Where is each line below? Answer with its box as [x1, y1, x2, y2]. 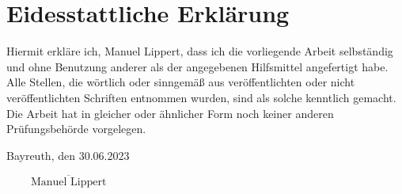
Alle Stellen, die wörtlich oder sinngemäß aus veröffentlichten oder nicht [6, 74, 355, 90]
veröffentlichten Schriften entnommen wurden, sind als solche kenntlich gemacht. [6, 89, 396, 105]
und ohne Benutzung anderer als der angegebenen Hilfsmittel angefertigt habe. [6, 58, 389, 74]
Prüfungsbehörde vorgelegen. [6, 120, 146, 137]
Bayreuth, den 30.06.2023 [6, 146, 130, 163]
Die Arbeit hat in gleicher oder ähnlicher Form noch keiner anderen [6, 105, 334, 121]
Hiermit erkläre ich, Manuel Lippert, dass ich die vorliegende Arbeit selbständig [6, 43, 393, 59]
